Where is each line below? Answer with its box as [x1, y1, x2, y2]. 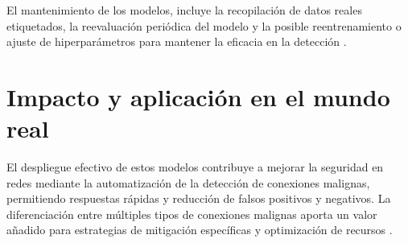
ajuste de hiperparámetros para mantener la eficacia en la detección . [6, 33, 347, 50]
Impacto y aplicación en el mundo [6, 80, 390, 113]
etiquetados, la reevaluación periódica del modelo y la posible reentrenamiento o [6, 17, 402, 34]
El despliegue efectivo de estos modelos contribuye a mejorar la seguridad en [6, 159, 384, 175]
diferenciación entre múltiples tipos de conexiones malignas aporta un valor [6, 205, 377, 222]
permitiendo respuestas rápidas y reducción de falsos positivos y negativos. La [6, 190, 391, 207]
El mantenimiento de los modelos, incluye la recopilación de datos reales [6, 2, 362, 18]
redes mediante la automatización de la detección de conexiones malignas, [6, 174, 370, 191]
